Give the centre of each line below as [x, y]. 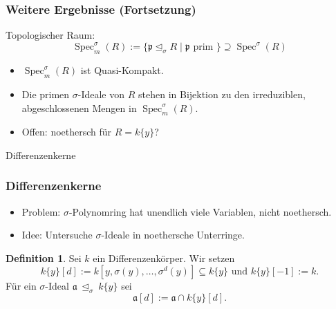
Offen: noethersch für [67, 132]
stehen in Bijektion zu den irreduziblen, [222, 94]
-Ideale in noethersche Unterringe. [173, 235]
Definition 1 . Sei [44, 257]
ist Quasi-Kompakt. [122, 70]
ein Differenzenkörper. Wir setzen [164, 257]
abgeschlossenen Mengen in [79, 107]
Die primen [46, 94]
